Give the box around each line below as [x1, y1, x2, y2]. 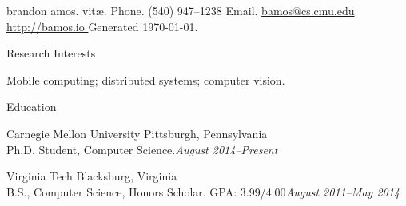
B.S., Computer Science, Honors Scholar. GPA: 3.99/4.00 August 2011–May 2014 [6, 183, 400, 200]
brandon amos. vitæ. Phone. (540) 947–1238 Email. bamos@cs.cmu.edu [6, 2, 355, 18]
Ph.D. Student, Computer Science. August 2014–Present [6, 141, 278, 157]
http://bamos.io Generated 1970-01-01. [6, 18, 198, 34]
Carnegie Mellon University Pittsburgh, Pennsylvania [6, 125, 268, 141]
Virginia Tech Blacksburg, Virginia [6, 168, 177, 184]
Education [6, 98, 57, 115]
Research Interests [6, 45, 96, 61]
